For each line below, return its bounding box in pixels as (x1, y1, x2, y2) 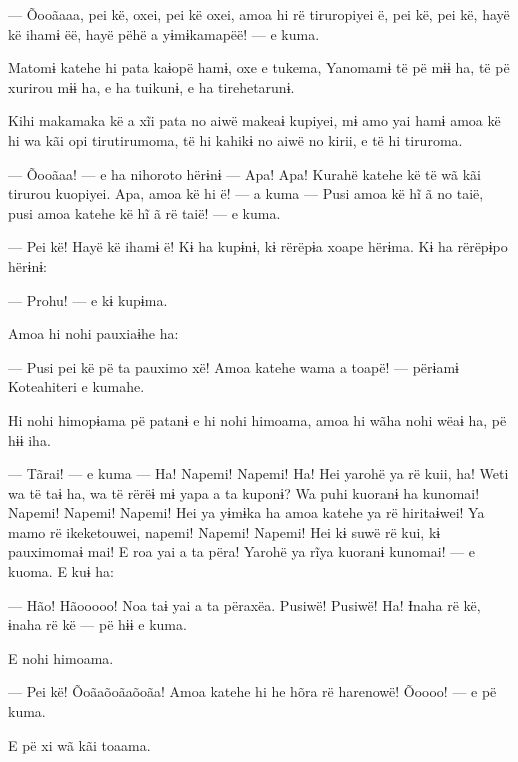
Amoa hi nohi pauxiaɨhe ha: (8, 323, 179, 344)
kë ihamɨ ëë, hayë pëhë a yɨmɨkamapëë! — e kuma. (8, 23, 320, 44)
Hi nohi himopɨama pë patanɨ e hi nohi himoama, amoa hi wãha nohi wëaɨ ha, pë (8, 409, 507, 430)
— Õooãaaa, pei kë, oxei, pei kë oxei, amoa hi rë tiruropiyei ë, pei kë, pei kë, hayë (8, 4, 510, 24)
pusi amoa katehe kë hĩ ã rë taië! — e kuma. (8, 202, 281, 223)
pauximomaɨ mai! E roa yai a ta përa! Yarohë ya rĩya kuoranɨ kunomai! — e (8, 541, 476, 562)
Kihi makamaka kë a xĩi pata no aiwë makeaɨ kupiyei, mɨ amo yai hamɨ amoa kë (8, 110, 501, 131)
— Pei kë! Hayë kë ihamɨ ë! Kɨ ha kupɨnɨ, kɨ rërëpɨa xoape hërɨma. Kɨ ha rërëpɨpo (8, 236, 508, 257)
